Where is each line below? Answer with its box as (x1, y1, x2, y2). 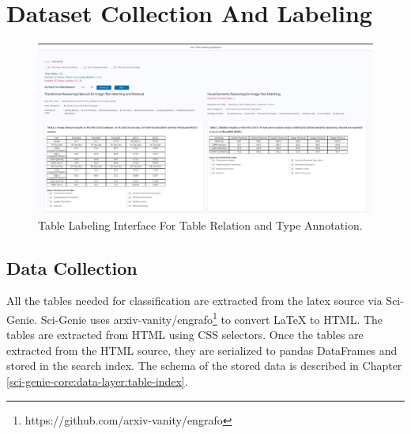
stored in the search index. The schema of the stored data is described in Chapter (6, 357, 402, 374)
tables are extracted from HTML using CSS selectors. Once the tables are (6, 326, 364, 343)
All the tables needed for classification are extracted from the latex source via (6, 292, 383, 309)
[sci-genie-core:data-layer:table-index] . (6, 373, 188, 390)
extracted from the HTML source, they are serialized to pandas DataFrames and (6, 341, 398, 358)
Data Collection (6, 255, 138, 280)
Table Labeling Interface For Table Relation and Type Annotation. (38, 216, 363, 233)
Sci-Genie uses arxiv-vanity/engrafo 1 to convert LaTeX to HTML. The (40, 309, 383, 327)
